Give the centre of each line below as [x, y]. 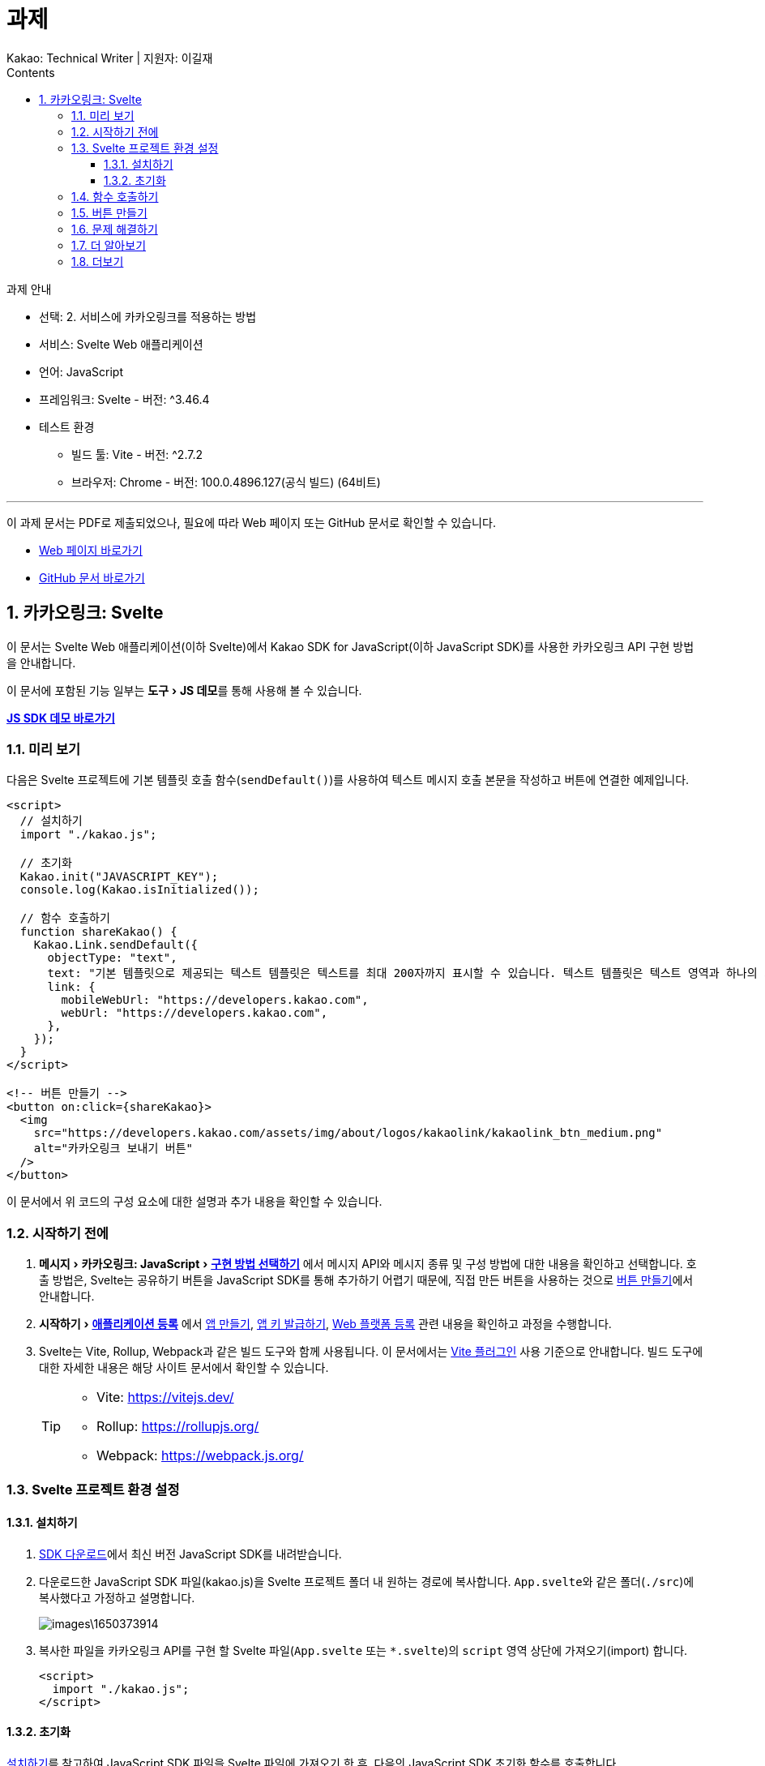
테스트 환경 [67, 426]
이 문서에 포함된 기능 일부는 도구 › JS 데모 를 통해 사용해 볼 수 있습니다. [184, 690]
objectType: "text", [112, 958]
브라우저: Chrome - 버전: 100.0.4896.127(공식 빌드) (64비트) [226, 482]
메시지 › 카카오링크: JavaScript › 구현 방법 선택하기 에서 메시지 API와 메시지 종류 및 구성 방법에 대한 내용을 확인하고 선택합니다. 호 [368, 1264]
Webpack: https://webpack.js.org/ [200, 1456]
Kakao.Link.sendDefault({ [116, 945]
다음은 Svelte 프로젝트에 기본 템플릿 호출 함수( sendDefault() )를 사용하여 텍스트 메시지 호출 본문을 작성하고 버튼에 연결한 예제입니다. [348, 780]
